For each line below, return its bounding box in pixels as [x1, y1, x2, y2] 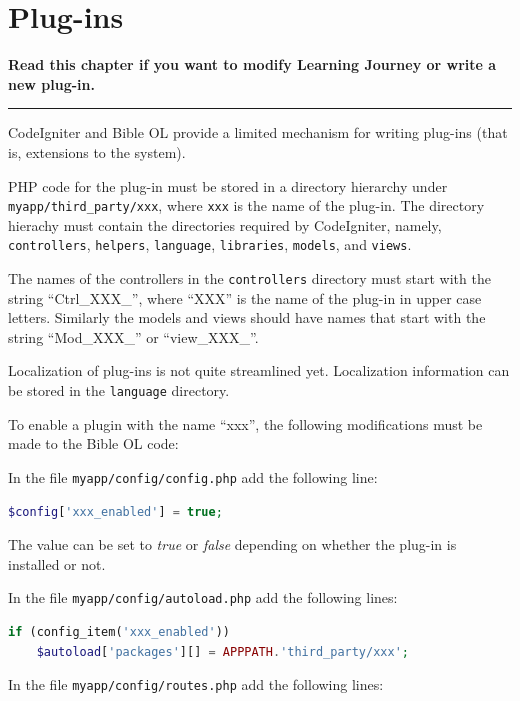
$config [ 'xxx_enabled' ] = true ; [8, 504, 223, 519]
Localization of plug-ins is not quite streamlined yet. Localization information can [8, 360, 510, 381]
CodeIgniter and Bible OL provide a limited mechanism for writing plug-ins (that [8, 122, 508, 143]
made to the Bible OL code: [8, 433, 179, 454]
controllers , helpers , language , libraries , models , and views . [8, 234, 412, 255]
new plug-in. [8, 73, 95, 94]
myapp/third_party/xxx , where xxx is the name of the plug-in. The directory [8, 195, 485, 216]
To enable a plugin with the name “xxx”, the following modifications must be [8, 413, 483, 434]
